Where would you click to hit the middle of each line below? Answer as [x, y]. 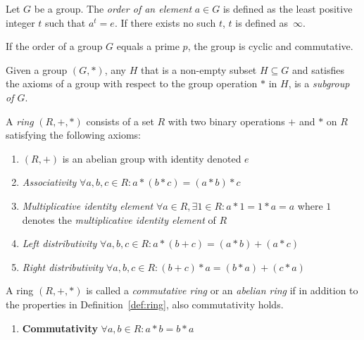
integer [20, 22]
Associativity [49, 182]
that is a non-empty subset [199, 69]
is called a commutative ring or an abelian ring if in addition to [222, 290]
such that [65, 22]
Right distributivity [63, 266]
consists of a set [120, 121]
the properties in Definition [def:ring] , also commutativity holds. [145, 304]
